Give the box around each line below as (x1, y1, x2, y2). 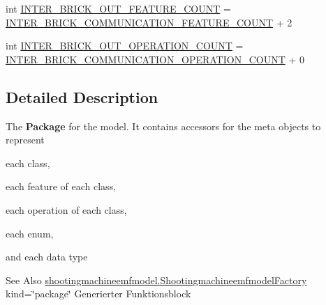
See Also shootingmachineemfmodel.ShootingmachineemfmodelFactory (6, 272, 307, 287)
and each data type (6, 249, 88, 264)
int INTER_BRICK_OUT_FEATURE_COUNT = (6, 1, 231, 15)
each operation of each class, (6, 202, 127, 217)
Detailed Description (6, 86, 158, 107)
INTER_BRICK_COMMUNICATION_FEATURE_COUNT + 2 (6, 15, 292, 29)
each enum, (6, 226, 54, 240)
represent (6, 132, 45, 147)
